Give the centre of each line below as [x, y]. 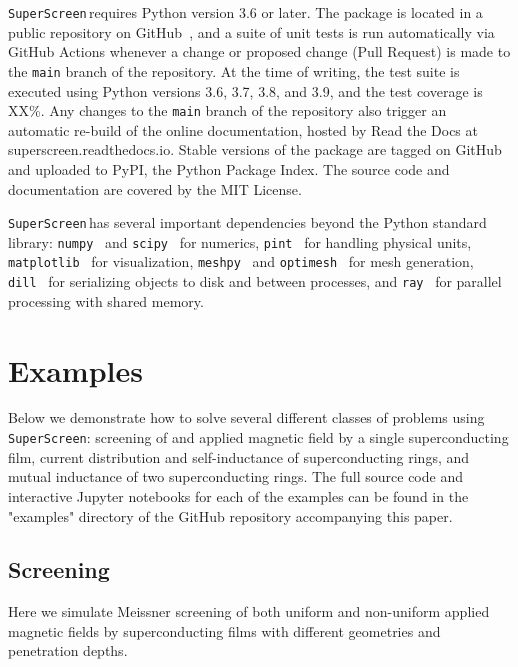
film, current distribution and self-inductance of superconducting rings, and [239, 456]
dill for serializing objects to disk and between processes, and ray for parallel [255, 281]
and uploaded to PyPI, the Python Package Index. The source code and [229, 168]
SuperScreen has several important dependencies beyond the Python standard [247, 222]
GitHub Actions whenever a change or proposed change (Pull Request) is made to [259, 51]
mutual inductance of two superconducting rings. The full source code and [235, 476]
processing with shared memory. [106, 300]
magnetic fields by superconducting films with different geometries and [224, 630]
